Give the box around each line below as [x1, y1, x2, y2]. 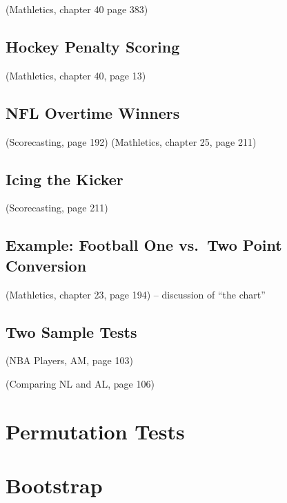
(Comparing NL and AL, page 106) [6, 376, 155, 390]
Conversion [6, 254, 87, 276]
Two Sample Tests [6, 321, 137, 342]
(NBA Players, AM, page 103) [6, 353, 133, 368]
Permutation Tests [6, 417, 185, 445]
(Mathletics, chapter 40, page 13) [6, 68, 146, 82]
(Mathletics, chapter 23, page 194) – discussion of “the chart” [6, 287, 266, 301]
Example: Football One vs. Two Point [6, 234, 282, 256]
